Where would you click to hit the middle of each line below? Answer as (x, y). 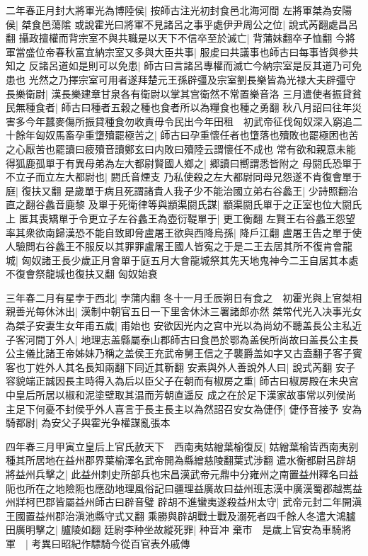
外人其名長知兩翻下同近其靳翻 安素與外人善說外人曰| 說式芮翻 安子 (200, 367)
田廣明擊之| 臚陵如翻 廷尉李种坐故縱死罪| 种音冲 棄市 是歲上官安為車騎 (174, 529)
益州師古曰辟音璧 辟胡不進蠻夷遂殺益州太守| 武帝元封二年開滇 (218, 502)
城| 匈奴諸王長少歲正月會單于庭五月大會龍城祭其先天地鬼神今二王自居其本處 (182, 260)
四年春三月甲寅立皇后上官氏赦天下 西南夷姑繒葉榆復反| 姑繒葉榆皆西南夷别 (182, 446)
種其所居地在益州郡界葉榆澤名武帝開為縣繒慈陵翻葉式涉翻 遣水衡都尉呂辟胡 (181, 460)
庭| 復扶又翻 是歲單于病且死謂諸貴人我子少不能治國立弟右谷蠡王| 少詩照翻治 (182, 190)
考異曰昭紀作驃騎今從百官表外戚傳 (111, 543)
